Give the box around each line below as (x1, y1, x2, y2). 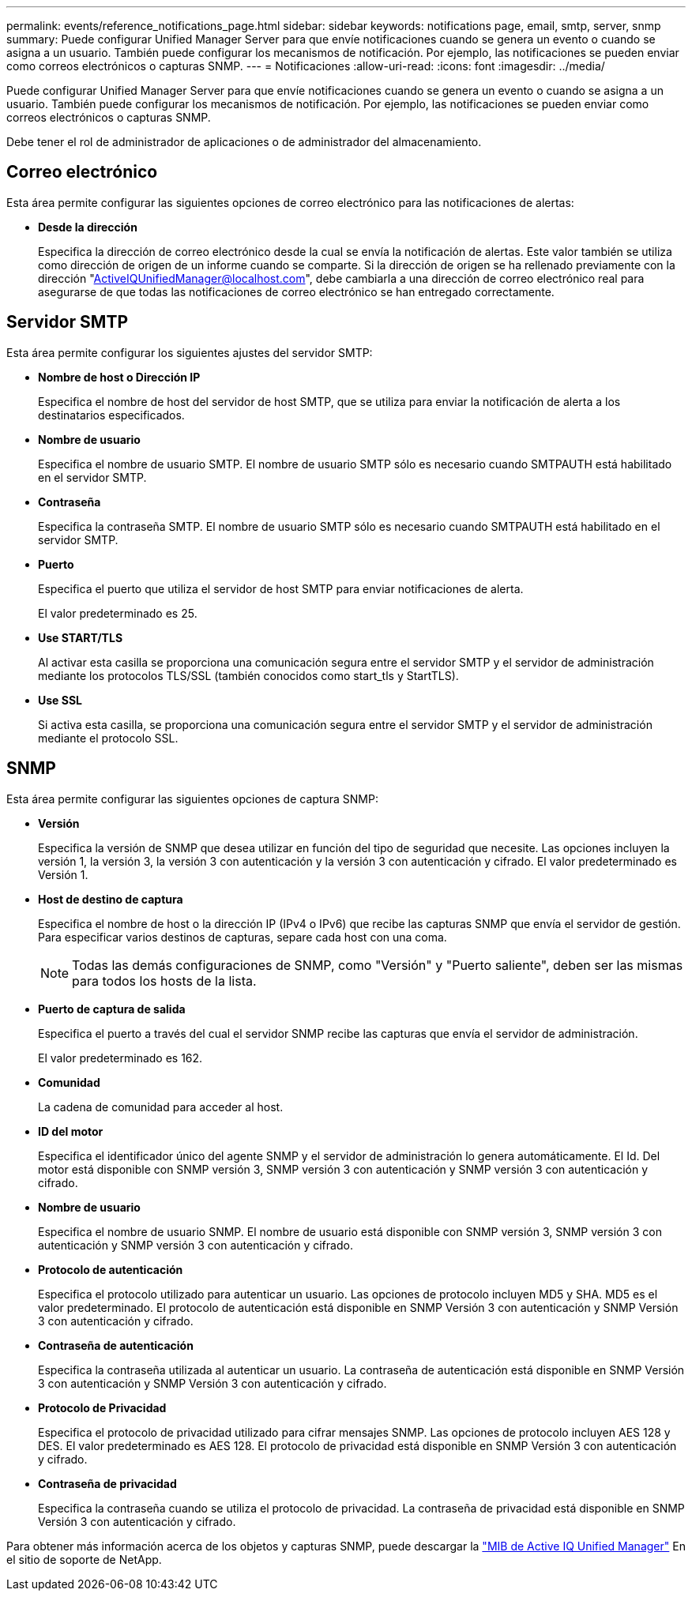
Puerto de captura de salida (38, 1001, 186, 1016)
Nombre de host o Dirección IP (38, 370, 201, 384)
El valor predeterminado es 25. (38, 606, 197, 620)
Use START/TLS (38, 630, 123, 644)
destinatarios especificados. (38, 408, 185, 422)
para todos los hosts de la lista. (72, 972, 257, 989)
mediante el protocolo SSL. (38, 731, 179, 745)
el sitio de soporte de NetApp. (6, 1552, 162, 1566)
